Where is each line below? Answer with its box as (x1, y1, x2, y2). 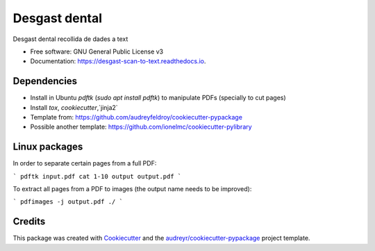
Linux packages (12, 141, 83, 153)
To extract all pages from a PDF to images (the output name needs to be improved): (12, 185, 252, 193)
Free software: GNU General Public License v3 (30, 47, 164, 56)
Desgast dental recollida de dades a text (12, 35, 128, 43)
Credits (12, 216, 46, 227)
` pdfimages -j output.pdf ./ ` (12, 198, 123, 206)
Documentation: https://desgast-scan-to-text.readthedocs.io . (30, 57, 206, 65)
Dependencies (12, 75, 78, 87)
